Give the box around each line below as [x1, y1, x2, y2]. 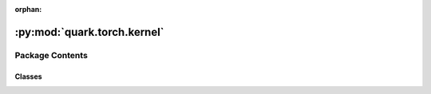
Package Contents [14, 49, 88, 61]
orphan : [14, 5, 42, 14]
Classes [14, 72, 43, 81]
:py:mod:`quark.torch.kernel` [14, 25, 164, 39]
